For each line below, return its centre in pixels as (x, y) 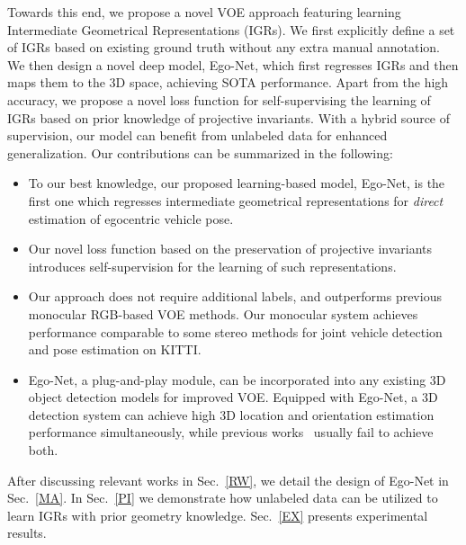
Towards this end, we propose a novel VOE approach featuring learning (204, 12)
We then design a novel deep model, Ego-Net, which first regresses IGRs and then (233, 64)
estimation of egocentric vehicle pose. (131, 218)
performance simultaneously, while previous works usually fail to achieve (231, 432)
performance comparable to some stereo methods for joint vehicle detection (235, 331)
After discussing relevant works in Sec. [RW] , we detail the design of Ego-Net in (228, 480)
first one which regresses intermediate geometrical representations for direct (236, 200)
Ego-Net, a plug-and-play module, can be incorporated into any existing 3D (237, 379)
